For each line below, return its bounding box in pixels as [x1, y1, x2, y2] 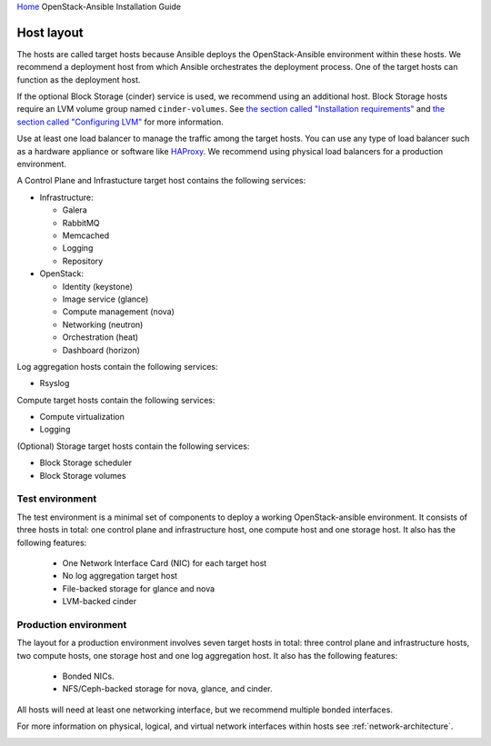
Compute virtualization [39, 412, 125, 423]
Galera [62, 204, 87, 215]
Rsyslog [39, 378, 70, 389]
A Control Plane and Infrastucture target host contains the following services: [16, 175, 306, 186]
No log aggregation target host [62, 571, 177, 582]
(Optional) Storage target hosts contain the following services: [16, 441, 250, 452]
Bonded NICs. [62, 671, 115, 681]
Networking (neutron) [62, 319, 144, 330]
